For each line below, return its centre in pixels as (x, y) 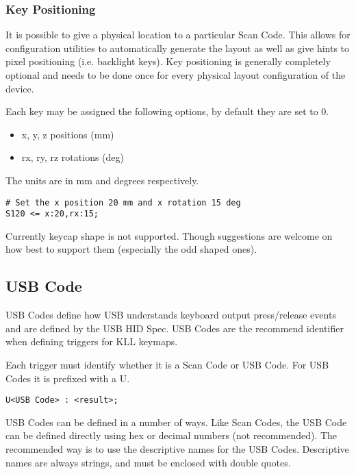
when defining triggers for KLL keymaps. (92, 341)
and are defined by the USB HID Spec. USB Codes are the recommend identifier (175, 328)
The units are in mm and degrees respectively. (102, 180)
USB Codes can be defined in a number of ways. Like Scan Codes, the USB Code (176, 422)
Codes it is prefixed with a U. (68, 378)
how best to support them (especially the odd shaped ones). (131, 249)
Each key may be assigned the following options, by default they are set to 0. (167, 111)
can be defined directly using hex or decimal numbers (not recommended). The (171, 435)
